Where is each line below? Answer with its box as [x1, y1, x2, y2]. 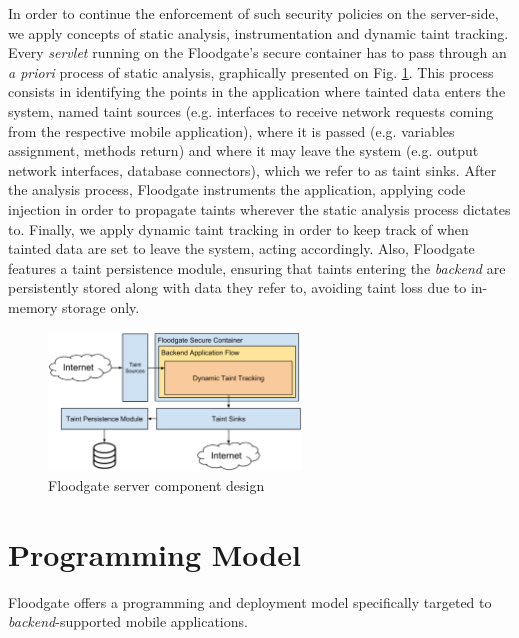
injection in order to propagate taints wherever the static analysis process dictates [8, 198, 511, 219]
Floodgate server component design [48, 474, 265, 495]
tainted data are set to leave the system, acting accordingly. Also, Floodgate [8, 238, 475, 259]
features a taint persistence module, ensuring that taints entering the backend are [8, 257, 506, 278]
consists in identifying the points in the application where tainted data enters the [8, 81, 506, 102]
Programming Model [8, 533, 301, 574]
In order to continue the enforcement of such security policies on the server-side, [8, 3, 499, 23]
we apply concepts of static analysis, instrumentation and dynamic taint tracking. [8, 22, 509, 43]
